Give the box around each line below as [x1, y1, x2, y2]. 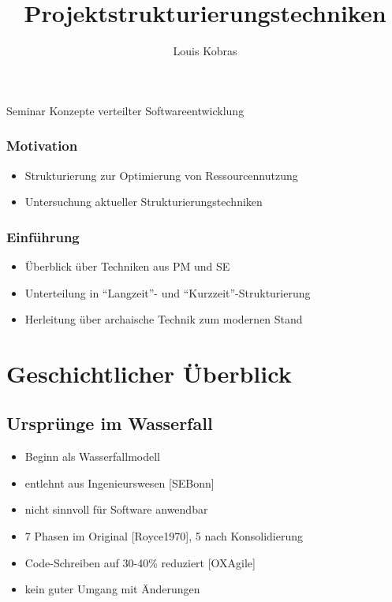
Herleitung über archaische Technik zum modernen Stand [24, 311, 303, 327]
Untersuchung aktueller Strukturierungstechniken [24, 193, 263, 210]
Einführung [6, 226, 80, 246]
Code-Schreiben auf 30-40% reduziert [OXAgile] [24, 554, 256, 570]
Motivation [6, 136, 78, 155]
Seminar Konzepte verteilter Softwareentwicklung [6, 102, 245, 118]
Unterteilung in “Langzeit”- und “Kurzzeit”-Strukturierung [24, 284, 311, 301]
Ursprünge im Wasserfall [6, 411, 213, 436]
